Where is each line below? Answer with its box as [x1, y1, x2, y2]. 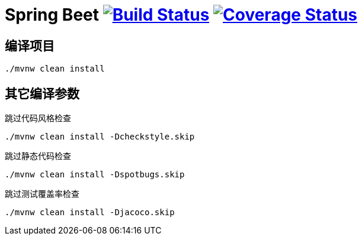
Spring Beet [5, 5, 99, 25]
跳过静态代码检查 [5, 151, 71, 161]
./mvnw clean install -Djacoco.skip [5, 207, 175, 218]
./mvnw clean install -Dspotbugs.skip [5, 170, 185, 180]
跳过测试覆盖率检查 [5, 189, 79, 199]
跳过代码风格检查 [5, 113, 71, 124]
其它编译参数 [5, 86, 79, 101]
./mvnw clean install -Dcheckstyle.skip [5, 132, 195, 142]
